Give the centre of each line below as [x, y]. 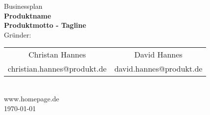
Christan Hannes [57, 55]
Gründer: [18, 34]
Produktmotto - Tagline [45, 25]
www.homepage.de [32, 98]
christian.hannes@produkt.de [57, 69]
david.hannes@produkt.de [158, 69]
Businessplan [23, 6]
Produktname [28, 15]
